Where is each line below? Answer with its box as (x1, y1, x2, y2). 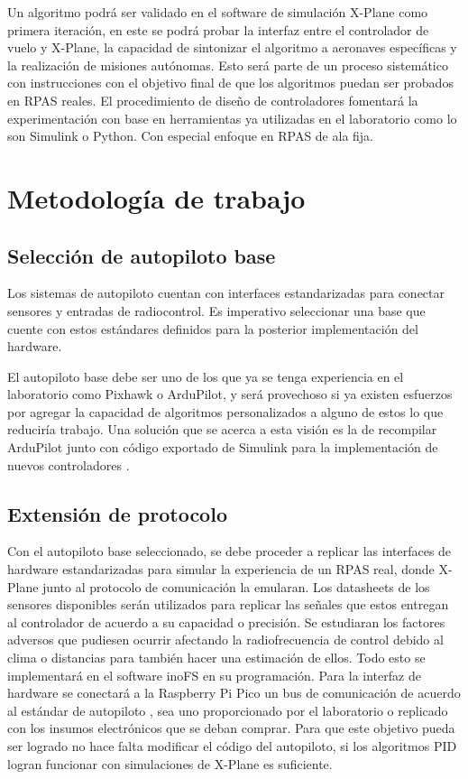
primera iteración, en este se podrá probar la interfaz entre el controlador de (7, 20, 429, 39)
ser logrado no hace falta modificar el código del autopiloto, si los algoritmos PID (7, 737, 457, 755)
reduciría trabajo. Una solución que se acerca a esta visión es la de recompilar (7, 420, 437, 439)
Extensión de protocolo (7, 499, 227, 527)
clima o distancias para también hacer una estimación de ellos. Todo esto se (7, 648, 426, 667)
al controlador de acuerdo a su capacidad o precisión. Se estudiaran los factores (7, 612, 445, 631)
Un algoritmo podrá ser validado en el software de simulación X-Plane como (7, 3, 428, 21)
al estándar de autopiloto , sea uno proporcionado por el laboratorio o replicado (7, 700, 448, 719)
